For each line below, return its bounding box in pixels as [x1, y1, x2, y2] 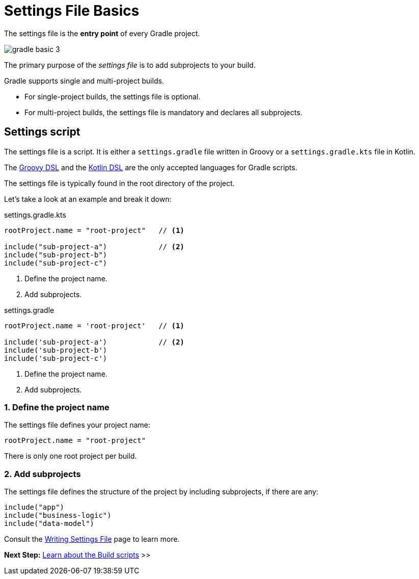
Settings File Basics [4, 2, 139, 19]
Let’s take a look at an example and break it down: [4, 194, 172, 203]
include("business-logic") [4, 511, 111, 520]
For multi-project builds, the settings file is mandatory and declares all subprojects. [24, 108, 302, 117]
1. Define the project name [4, 402, 109, 412]
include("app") [4, 503, 65, 512]
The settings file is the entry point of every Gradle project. [4, 29, 200, 38]
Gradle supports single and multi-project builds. [4, 76, 164, 85]
